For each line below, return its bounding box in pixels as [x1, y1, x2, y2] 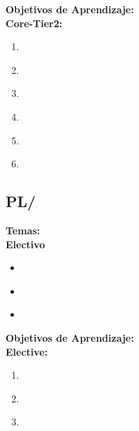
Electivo [6, 236, 45, 251]
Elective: [6, 344, 48, 358]
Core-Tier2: [6, 15, 63, 30]
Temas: [6, 222, 41, 237]
